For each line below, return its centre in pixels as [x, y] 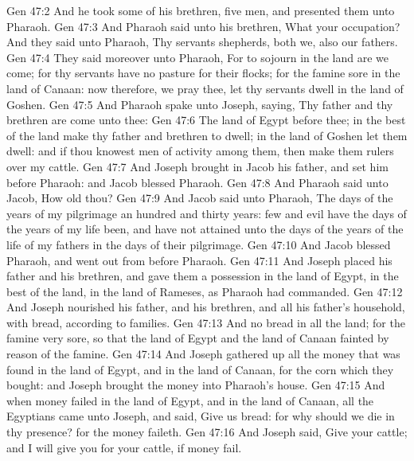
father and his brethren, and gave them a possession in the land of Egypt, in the [203, 276]
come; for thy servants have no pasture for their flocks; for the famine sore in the [203, 73]
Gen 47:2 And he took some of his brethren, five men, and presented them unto [201, 10]
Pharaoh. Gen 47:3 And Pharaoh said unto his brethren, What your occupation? [203, 26]
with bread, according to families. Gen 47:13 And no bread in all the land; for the [206, 322]
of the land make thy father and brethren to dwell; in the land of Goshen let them [207, 135]
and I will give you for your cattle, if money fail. [124, 447]
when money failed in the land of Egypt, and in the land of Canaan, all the [190, 400]
